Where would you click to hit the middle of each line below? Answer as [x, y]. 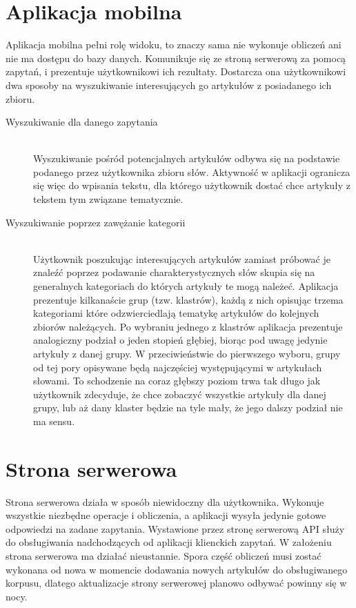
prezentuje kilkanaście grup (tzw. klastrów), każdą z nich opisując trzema [188, 299]
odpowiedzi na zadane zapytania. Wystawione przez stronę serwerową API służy [175, 528]
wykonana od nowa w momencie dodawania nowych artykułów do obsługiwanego [177, 569]
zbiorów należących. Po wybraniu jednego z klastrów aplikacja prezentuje [188, 326]
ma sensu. [54, 421]
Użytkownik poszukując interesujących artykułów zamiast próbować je [182, 258]
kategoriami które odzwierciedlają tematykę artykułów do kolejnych [176, 313]
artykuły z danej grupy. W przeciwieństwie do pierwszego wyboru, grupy [187, 353]
